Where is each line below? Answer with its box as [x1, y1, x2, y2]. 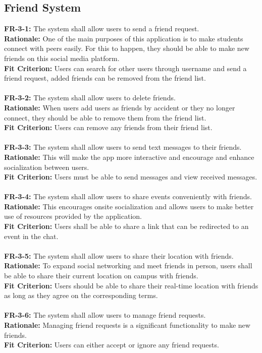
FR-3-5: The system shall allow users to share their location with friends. [4, 250, 234, 261]
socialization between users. [4, 161, 89, 172]
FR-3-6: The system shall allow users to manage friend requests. [4, 310, 206, 320]
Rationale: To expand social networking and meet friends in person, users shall [4, 260, 252, 271]
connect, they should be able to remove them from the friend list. [4, 112, 206, 123]
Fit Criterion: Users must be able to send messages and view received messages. [4, 171, 257, 182]
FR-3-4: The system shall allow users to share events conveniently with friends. [4, 191, 252, 202]
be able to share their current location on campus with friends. [4, 270, 198, 281]
